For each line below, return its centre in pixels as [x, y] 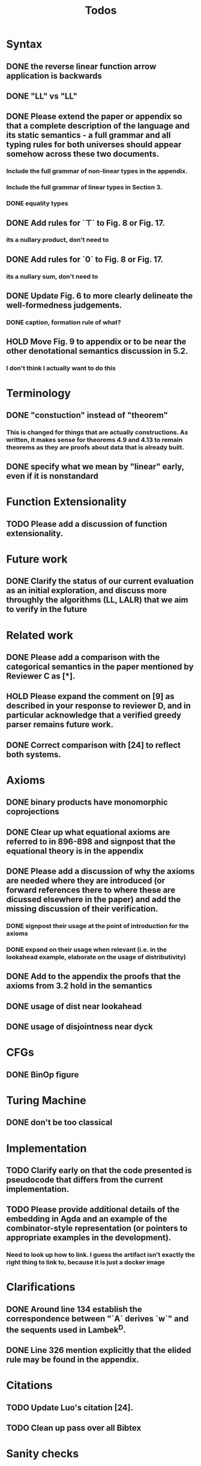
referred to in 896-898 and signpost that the [91, 841]
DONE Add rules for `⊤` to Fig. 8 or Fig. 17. [85, 223]
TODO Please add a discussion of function [87, 524]
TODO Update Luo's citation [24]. [70, 1407]
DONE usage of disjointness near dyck [79, 1027]
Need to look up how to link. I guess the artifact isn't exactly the [101, 1255]
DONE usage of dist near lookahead [74, 1006]
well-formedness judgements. [64, 305]
